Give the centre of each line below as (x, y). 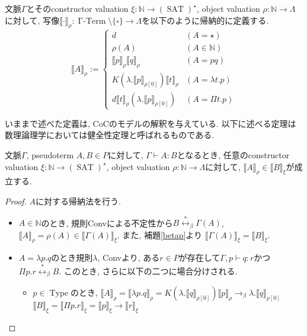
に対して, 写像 (32, 20)
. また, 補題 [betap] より (160, 234)
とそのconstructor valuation (77, 8)
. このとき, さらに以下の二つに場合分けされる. (148, 271)
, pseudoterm (50, 155)
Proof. (16, 201)
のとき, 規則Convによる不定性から (107, 223)
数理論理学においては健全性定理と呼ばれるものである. (110, 135)
